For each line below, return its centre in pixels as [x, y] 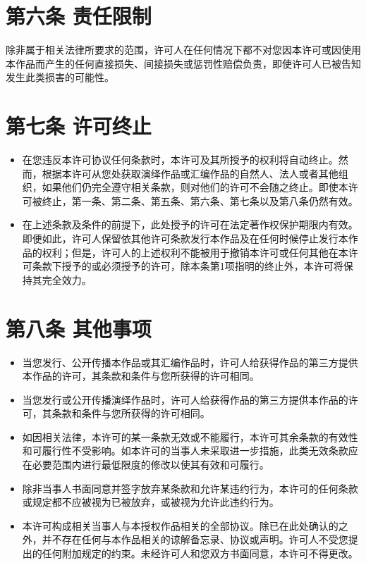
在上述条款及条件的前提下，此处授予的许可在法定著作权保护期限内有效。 [190, 224]
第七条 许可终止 [79, 126]
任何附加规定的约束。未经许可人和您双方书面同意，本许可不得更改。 [200, 553]
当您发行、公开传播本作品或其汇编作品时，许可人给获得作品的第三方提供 [190, 362]
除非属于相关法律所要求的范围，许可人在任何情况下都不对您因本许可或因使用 [183, 50]
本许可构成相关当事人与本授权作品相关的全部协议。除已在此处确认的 [180, 525]
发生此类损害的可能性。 [60, 77]
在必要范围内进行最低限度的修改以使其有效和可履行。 [146, 465]
